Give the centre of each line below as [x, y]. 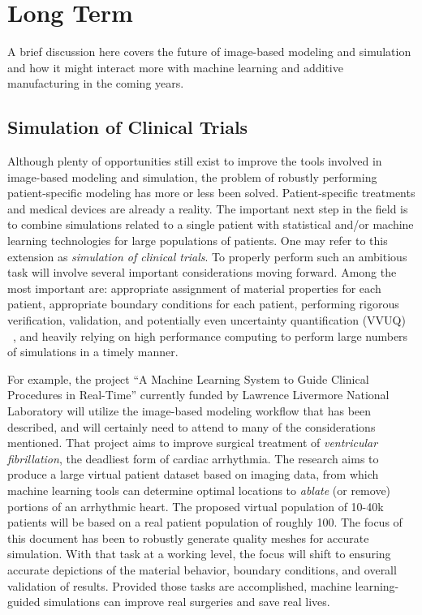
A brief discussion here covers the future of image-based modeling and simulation [209, 52]
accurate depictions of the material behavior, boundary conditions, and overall [202, 569]
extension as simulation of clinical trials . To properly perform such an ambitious [207, 256]
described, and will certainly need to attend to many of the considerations [192, 426]
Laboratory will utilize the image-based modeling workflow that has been [189, 411]
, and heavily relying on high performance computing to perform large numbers [211, 335]
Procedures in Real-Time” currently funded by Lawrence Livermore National [198, 395]
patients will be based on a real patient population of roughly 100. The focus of [205, 522]
